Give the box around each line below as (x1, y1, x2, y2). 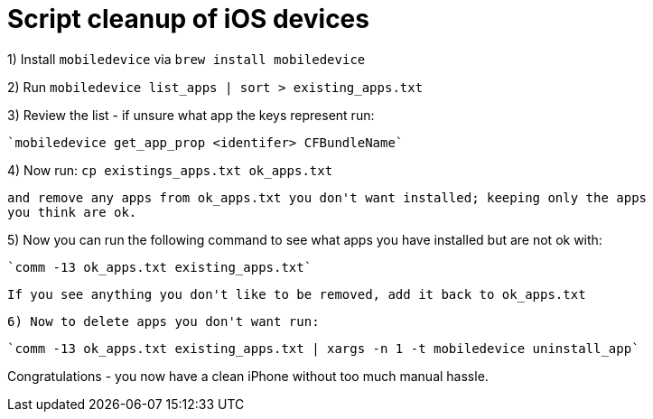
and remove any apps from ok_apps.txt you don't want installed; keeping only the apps (7, 190, 648, 205)
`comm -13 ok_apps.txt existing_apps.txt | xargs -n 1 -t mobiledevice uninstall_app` (7, 340, 639, 356)
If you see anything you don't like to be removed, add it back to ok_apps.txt (7, 286, 586, 302)
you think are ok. (7, 204, 137, 219)
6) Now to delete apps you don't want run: (7, 313, 320, 329)
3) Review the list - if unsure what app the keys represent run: (7, 107, 375, 123)
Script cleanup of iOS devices (7, 4, 369, 34)
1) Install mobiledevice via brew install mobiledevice (7, 51, 366, 67)
